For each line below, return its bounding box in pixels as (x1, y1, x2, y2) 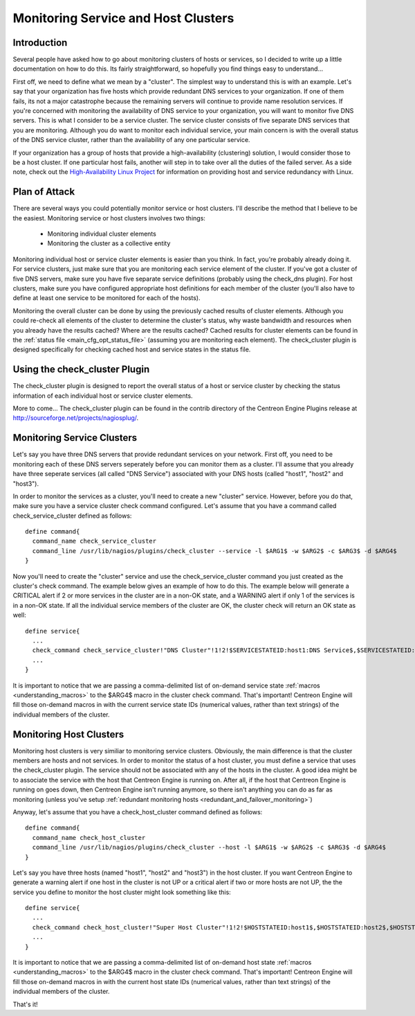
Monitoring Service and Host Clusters (12, 10, 234, 26)
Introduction (12, 37, 68, 49)
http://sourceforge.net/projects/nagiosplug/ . (12, 414, 139, 422)
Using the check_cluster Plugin (12, 364, 150, 376)
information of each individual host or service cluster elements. (12, 392, 193, 400)
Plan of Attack (12, 186, 75, 198)
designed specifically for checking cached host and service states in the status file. (12, 345, 251, 353)
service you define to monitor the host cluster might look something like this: (12, 888, 231, 896)
